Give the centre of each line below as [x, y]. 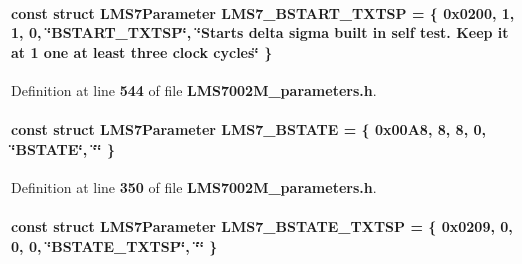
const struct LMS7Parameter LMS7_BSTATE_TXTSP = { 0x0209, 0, [262, 226]
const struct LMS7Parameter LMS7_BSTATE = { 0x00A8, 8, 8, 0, [248, 129]
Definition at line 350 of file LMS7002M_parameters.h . [194, 186]
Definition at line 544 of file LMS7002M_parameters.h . [194, 89]
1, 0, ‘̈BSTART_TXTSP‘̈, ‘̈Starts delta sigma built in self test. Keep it [260, 32]
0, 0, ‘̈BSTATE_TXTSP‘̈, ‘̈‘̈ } [114, 245]
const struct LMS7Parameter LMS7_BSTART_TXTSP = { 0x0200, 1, [263, 12]
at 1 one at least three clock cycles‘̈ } [142, 51]
